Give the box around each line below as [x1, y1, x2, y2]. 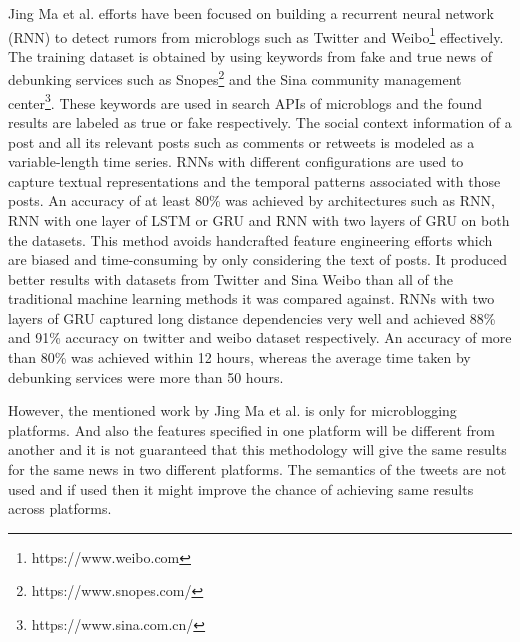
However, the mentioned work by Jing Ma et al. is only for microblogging [8, 400, 457, 421]
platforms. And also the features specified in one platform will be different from [8, 419, 496, 440]
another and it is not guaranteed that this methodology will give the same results [8, 439, 507, 460]
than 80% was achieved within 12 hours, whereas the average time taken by [8, 347, 471, 368]
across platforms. [8, 498, 112, 519]
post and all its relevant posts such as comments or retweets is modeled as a [8, 131, 475, 152]
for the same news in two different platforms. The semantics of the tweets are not [8, 459, 507, 480]
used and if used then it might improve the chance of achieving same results [8, 478, 474, 499]
